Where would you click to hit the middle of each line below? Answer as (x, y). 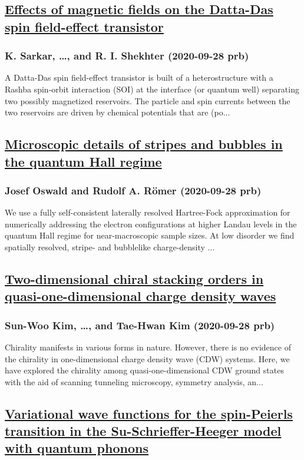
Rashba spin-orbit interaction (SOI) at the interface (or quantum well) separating (152, 89)
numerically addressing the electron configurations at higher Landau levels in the (151, 224)
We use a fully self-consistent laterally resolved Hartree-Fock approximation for (148, 212)
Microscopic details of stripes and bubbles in (144, 144)
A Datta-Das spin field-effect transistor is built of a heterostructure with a (139, 77)
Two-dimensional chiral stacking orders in (134, 278)
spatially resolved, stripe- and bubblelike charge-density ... (110, 246)
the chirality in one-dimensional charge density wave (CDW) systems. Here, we (147, 358)
